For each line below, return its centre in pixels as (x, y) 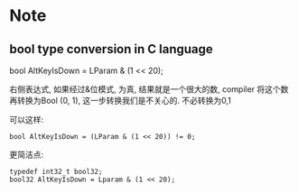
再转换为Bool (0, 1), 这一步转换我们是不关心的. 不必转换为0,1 (121, 101)
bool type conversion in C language (112, 49)
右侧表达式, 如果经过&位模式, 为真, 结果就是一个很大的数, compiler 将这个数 (149, 89)
